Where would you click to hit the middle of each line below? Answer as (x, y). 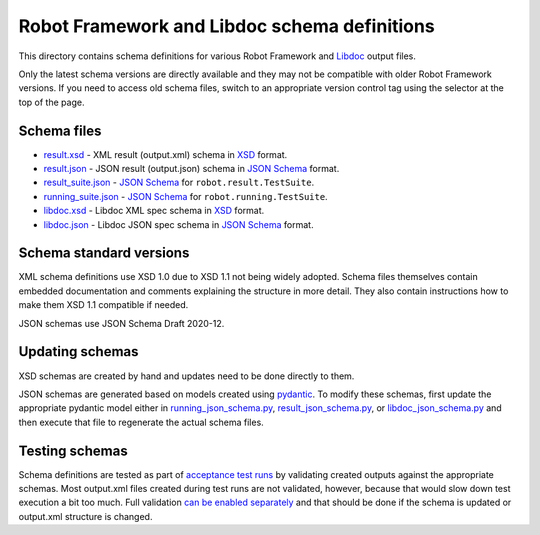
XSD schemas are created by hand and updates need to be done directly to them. (186, 376)
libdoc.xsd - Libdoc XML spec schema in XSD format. (154, 211)
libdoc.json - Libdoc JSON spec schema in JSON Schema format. (178, 224)
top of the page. (51, 102)
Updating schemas (78, 351)
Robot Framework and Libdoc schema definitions (226, 26)
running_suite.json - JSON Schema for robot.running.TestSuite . (186, 196)
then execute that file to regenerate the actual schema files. (141, 422)
